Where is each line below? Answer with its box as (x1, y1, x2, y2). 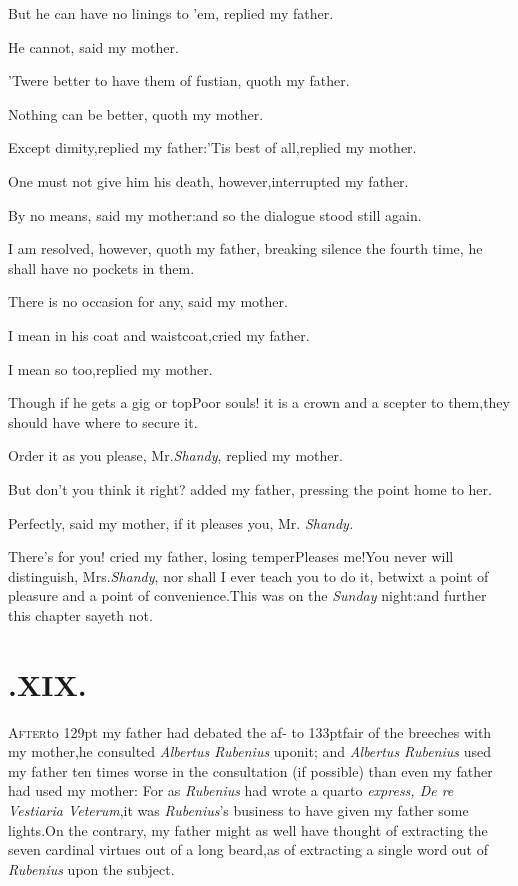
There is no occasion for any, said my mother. (8, 291, 288, 312)
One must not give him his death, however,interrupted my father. (8, 170, 409, 191)
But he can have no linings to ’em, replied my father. (8, 3, 334, 23)
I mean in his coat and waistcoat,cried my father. (8, 324, 310, 345)
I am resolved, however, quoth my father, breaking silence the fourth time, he (8, 238, 483, 259)
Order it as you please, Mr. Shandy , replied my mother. (8, 445, 343, 466)
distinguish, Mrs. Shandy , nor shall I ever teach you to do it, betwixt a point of (8, 565, 489, 586)
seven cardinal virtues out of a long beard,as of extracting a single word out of (8, 839, 489, 860)
